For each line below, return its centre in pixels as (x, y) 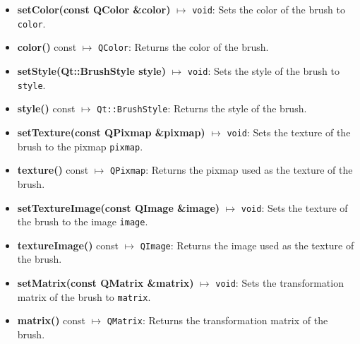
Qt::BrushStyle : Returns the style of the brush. (202, 108)
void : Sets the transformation (280, 283)
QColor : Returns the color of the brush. (184, 47)
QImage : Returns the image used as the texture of (247, 245)
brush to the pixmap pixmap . (80, 146)
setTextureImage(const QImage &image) (119, 207)
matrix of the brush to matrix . (84, 296)
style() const (46, 108)
